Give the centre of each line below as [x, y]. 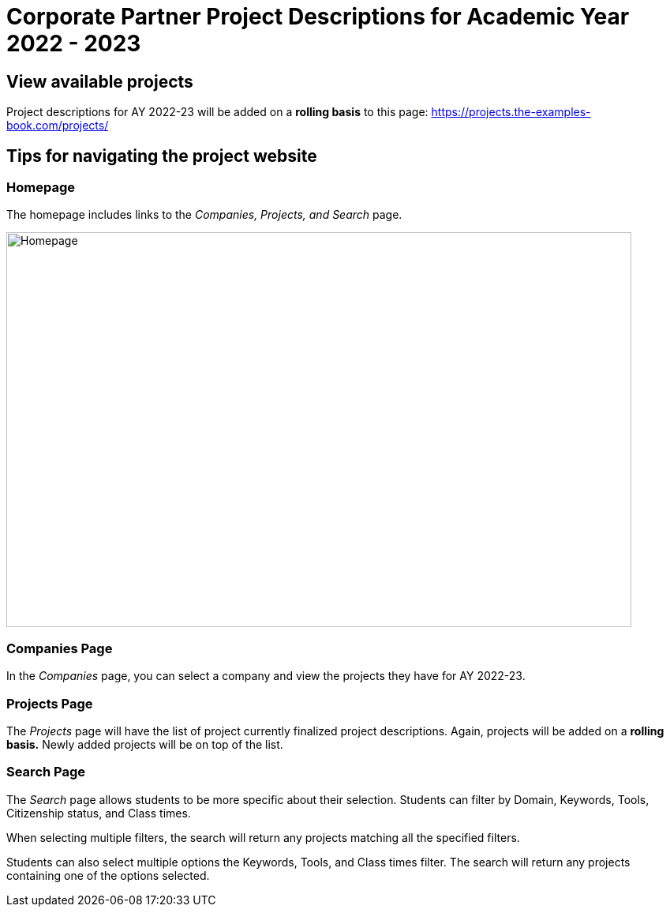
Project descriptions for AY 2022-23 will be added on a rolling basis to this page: [217, 112]
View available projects [100, 81]
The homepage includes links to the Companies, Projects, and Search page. [204, 215]
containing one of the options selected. [108, 875]
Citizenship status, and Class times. [99, 813]
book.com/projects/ [58, 126]
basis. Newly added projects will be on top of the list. [145, 744]
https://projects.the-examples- [511, 112]
